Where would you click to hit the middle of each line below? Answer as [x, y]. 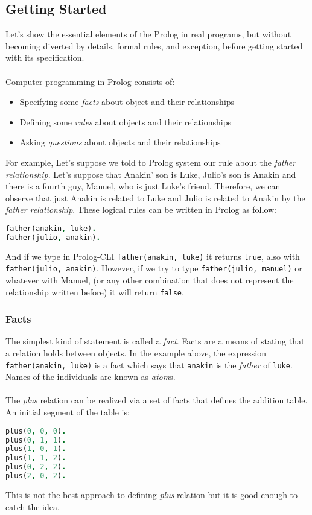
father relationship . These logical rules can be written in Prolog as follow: [141, 210]
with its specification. [45, 58]
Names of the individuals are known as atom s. [91, 377]
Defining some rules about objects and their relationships [126, 122]
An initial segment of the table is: [68, 412]
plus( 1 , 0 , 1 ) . [36, 449]
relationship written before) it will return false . [95, 292]
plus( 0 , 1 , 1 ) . [36, 440]
